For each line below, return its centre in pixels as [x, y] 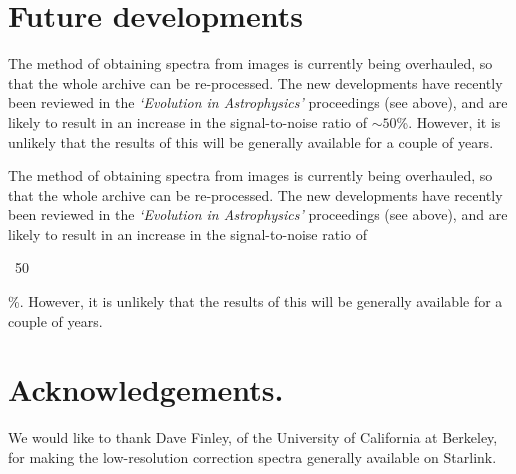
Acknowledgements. [146, 389]
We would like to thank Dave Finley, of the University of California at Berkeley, [253, 437]
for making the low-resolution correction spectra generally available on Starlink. [252, 456]
